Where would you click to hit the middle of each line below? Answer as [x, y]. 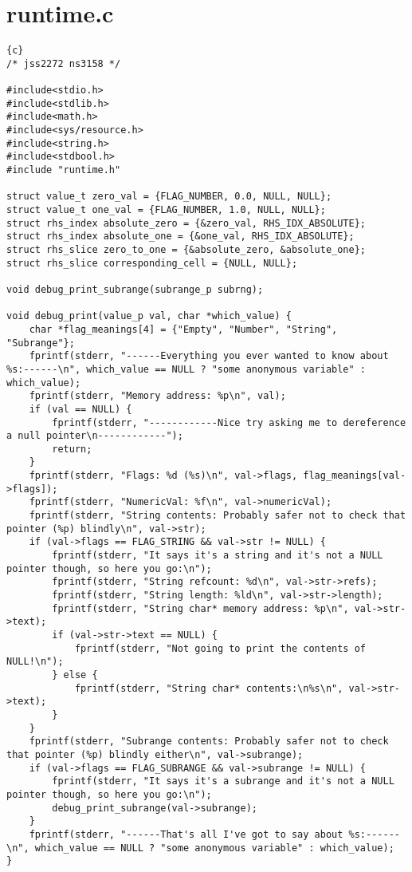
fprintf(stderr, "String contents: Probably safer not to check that [218, 516]
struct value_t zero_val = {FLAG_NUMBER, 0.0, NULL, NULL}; [169, 197]
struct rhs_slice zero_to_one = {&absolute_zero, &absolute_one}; [186, 249]
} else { [75, 675]
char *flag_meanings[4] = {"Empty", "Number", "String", [183, 329]
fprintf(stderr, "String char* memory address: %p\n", [200, 608]
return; [72, 449]
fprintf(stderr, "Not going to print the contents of [220, 648]
